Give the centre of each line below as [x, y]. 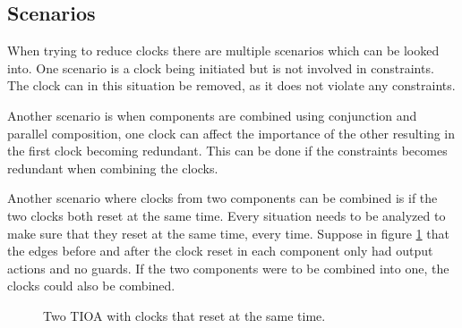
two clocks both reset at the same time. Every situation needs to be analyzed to [227, 215]
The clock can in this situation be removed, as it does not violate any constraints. [231, 85]
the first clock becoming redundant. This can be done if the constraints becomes [227, 151]
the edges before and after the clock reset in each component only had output [220, 251]
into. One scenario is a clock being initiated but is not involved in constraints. [221, 67]
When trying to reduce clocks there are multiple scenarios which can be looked [223, 50]
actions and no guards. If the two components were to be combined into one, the [228, 268]
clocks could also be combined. [91, 286]
